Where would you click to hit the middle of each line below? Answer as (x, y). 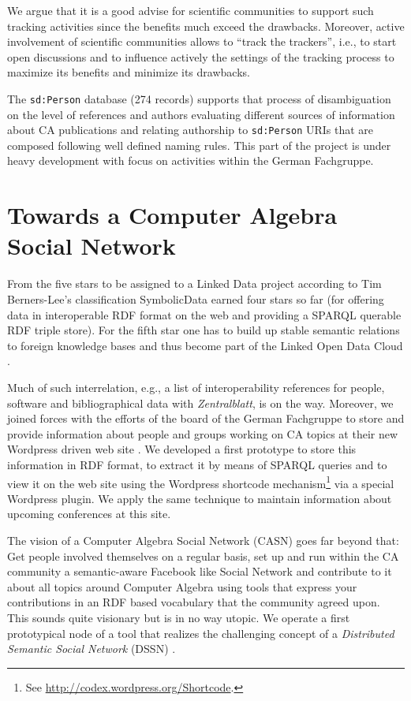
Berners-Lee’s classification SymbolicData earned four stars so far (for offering (196, 298)
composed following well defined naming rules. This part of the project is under (199, 145)
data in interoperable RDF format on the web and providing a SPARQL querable (204, 314)
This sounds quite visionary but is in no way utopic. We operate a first (179, 617)
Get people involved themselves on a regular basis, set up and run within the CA (203, 556)
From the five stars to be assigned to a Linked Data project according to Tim (194, 283)
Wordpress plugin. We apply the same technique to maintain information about (200, 498)
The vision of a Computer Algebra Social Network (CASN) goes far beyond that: (203, 540)
